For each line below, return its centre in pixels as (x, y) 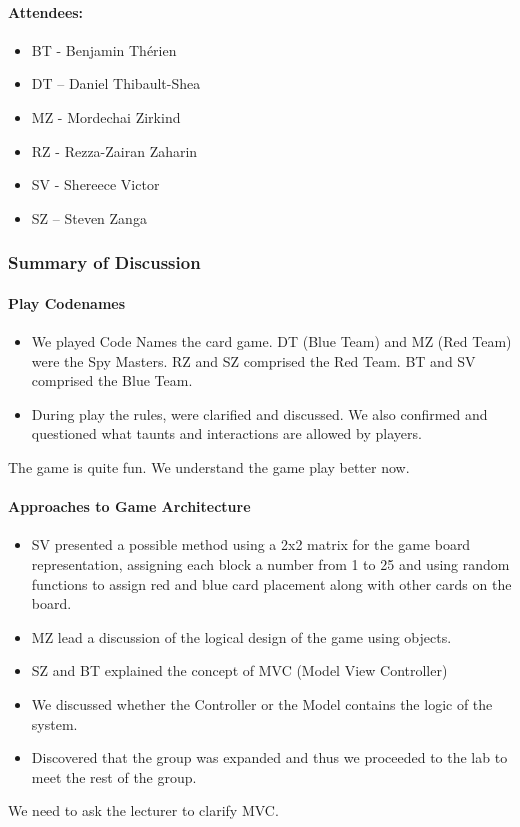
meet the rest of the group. (114, 776)
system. (54, 723)
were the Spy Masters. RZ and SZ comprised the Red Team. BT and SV (253, 360)
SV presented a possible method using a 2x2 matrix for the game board (251, 544)
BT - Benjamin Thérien (104, 49)
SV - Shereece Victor (95, 184)
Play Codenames (67, 302)
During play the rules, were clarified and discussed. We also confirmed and (259, 413)
